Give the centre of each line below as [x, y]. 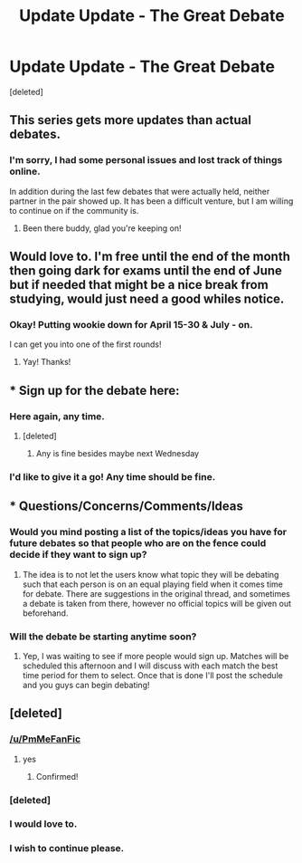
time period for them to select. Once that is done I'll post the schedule [152, 675]
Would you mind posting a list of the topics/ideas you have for [148, 532]
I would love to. [43, 824]
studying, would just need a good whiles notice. [147, 299]
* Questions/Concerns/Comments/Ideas [127, 507]
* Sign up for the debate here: [94, 390]
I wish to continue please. [67, 849]
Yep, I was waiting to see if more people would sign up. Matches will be [156, 656]
